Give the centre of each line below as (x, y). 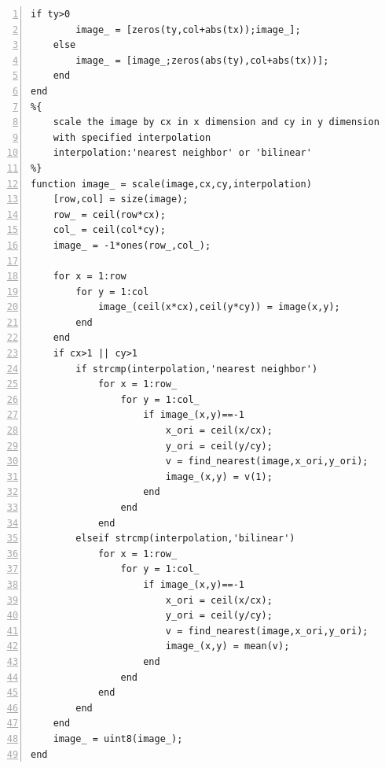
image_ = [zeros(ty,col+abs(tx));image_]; (188, 30)
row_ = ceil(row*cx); (109, 214)
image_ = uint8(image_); (118, 738)
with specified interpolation (132, 137)
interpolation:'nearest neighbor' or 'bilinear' (182, 153)
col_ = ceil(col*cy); (109, 230)
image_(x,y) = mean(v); (227, 646)
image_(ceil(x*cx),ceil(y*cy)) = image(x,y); (219, 307)
